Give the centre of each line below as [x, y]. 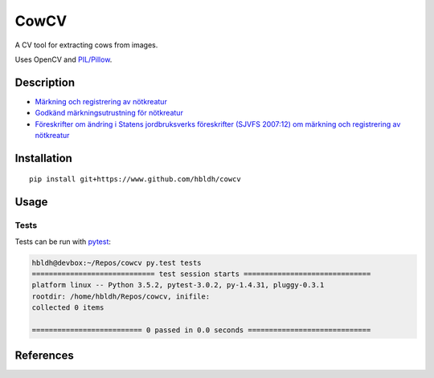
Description [45, 82]
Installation [43, 158]
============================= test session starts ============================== [201, 274]
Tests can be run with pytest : [63, 242]
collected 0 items [68, 308]
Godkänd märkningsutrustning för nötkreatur [109, 113]
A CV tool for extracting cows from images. [86, 45]
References [44, 356]
